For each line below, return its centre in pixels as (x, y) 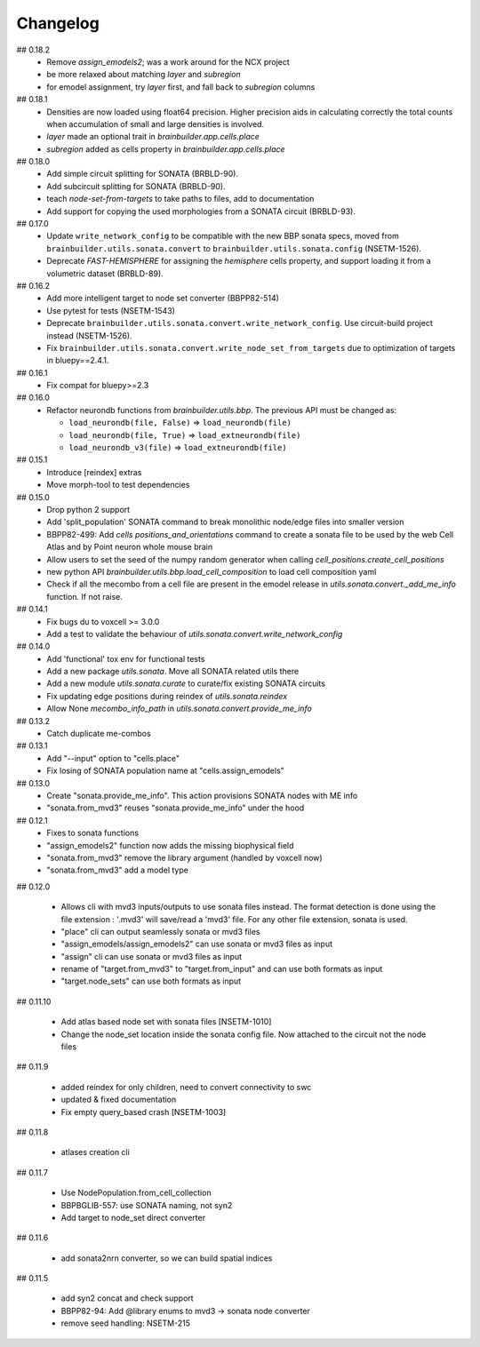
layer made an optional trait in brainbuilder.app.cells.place (153, 137)
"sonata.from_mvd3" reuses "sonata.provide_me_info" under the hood (176, 808)
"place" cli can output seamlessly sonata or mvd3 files (161, 931)
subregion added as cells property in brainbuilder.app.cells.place (166, 149)
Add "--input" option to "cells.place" (113, 758)
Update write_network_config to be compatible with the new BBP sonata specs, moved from (223, 236)
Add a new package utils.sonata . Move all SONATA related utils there (173, 672)
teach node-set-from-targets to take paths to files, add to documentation (180, 199)
